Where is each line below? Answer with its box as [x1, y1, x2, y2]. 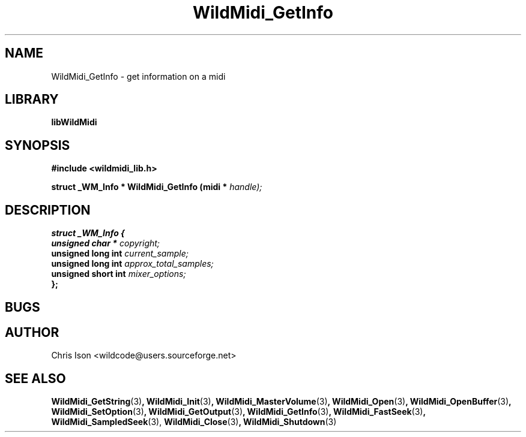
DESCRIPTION [5, 202, 91, 218]
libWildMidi [51, 117, 97, 128]
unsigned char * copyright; [51, 238, 160, 249]
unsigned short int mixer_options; [51, 269, 186, 279]
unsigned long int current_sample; [51, 248, 189, 259]
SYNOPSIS [5, 137, 70, 153]
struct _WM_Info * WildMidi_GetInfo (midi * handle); [51, 182, 262, 192]
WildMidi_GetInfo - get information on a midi [51, 71, 226, 82]
